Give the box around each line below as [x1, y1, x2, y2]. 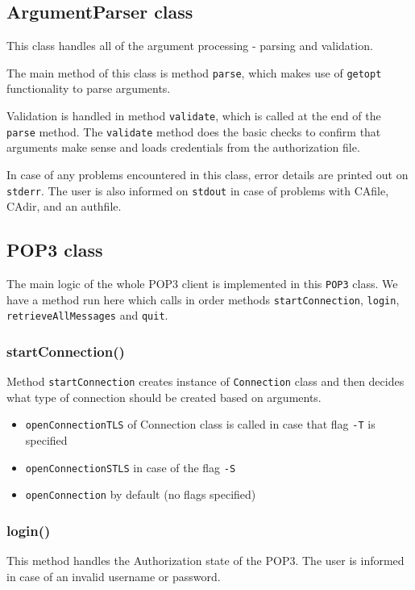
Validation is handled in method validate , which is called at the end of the [6, 107, 381, 124]
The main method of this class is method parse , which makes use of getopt [6, 64, 382, 81]
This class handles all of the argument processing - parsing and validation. [6, 37, 373, 54]
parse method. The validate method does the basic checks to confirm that [6, 123, 381, 140]
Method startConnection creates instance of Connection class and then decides [6, 373, 405, 390]
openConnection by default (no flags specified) [25, 486, 256, 503]
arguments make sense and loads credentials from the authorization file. [6, 139, 360, 156]
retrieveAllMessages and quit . [6, 307, 168, 324]
